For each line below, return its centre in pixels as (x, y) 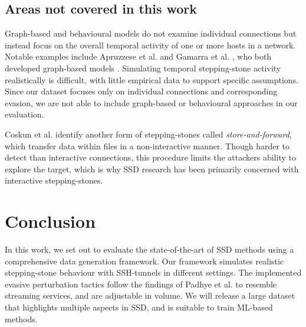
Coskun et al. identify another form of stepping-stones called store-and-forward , (148, 134)
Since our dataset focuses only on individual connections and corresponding (141, 91)
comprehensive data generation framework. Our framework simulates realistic (144, 261)
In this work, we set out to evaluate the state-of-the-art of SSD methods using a (149, 249)
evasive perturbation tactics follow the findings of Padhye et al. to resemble (141, 284)
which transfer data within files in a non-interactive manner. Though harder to (147, 145)
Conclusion (50, 221)
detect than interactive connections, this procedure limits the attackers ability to (150, 157)
